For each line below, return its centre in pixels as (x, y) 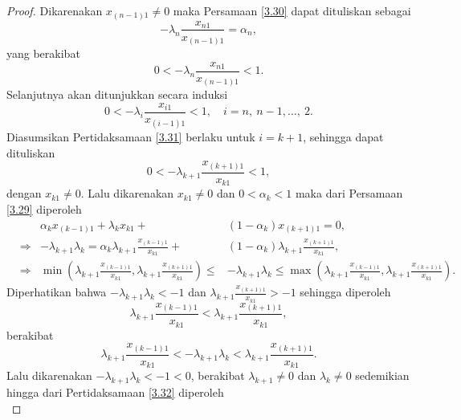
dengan (24, 193)
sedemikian (382, 375)
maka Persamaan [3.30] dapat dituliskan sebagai (292, 10)
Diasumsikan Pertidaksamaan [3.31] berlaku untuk (131, 137)
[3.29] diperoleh (44, 208)
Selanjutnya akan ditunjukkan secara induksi (117, 94)
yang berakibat (43, 53)
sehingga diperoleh (345, 292)
